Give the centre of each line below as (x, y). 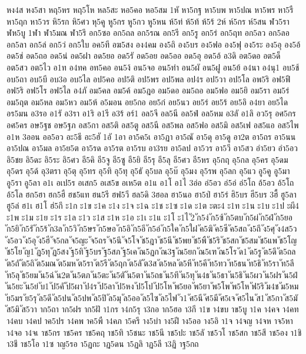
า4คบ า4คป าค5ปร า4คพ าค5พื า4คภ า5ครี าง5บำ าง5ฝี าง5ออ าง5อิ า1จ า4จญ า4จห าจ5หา (150, 321)
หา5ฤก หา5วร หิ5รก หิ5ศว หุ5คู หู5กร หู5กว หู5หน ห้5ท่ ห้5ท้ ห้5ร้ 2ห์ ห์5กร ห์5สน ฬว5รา (148, 21)
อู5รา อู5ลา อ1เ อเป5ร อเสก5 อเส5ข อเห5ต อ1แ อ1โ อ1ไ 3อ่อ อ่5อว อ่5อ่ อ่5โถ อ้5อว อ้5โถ (150, 182)
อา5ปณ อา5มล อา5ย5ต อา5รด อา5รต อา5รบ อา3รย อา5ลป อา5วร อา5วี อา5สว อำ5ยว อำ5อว (152, 148)
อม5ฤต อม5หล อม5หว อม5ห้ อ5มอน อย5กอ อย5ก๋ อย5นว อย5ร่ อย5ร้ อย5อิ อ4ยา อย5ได (147, 101)
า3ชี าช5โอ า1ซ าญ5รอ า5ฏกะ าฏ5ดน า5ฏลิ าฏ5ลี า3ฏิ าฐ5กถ (103, 344)
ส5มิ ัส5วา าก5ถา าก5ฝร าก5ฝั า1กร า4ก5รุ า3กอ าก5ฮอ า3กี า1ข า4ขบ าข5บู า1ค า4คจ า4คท (153, 309)
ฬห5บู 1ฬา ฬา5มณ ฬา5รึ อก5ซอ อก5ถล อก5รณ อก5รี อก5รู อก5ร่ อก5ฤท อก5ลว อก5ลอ (148, 33)
